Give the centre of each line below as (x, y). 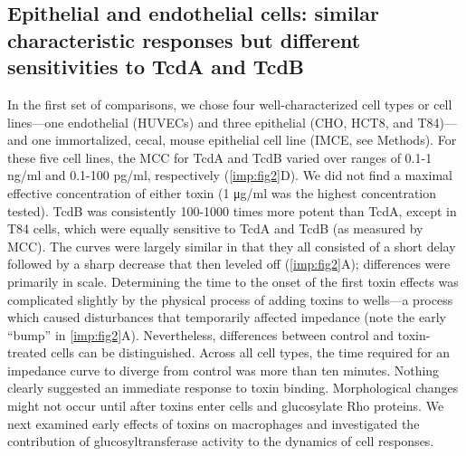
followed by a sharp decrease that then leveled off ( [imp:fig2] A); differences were (229, 264)
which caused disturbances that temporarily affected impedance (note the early (227, 317)
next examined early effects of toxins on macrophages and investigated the (214, 423)
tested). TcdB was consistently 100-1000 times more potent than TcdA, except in (232, 210)
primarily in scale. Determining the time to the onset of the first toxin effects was (233, 281)
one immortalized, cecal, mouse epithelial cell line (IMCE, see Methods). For (244, 140)
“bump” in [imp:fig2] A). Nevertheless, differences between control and (200, 334)
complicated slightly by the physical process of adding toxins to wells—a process (230, 299)
